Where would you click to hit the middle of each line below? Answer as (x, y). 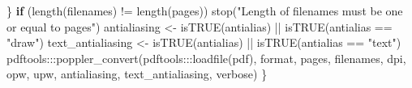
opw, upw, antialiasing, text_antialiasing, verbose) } (137, 74)
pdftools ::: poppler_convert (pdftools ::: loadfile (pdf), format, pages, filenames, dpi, (206, 58)
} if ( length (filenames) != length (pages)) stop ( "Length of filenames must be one (205, 10)
